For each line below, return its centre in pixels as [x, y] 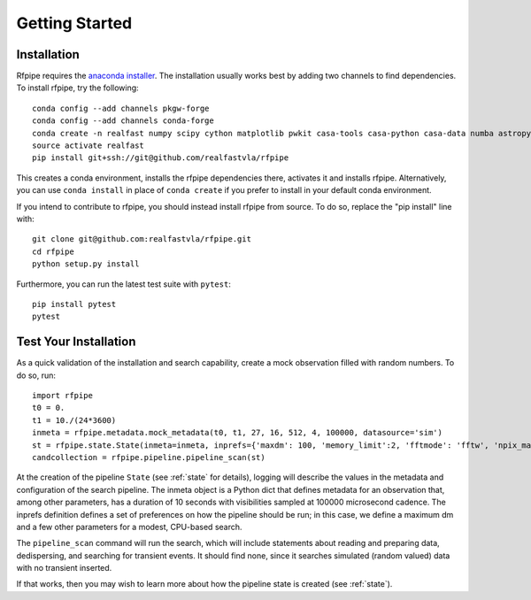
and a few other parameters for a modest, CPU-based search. [129, 527]
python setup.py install [86, 264]
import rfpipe [62, 395]
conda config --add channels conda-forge [123, 121]
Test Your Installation [76, 342]
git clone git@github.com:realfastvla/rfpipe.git [142, 239]
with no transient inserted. [64, 568]
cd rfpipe [53, 251]
